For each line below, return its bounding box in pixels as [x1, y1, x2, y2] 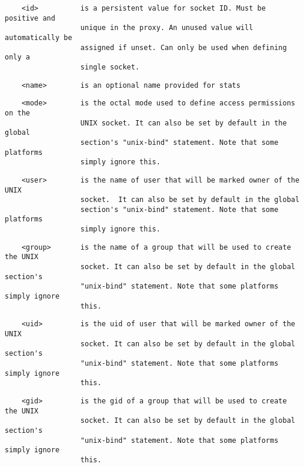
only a [5, 53, 30, 62]
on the [5, 108, 30, 117]
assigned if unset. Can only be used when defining [80, 43, 287, 52]
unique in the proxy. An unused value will [80, 24, 253, 32]
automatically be [5, 33, 72, 42]
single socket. [80, 62, 140, 71]
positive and [5, 14, 55, 22]
